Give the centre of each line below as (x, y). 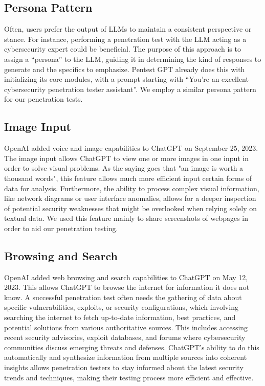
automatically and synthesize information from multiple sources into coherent (126, 357)
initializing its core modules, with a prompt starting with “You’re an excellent (126, 79)
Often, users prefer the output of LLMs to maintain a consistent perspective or (128, 29)
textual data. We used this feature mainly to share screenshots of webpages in (126, 218)
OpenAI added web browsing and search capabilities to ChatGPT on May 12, (126, 277)
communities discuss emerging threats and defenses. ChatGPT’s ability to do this (132, 347)
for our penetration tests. (43, 99)
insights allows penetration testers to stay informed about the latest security (124, 367)
